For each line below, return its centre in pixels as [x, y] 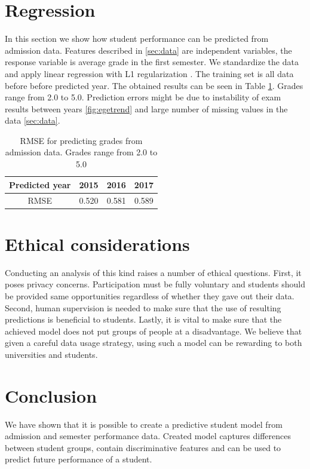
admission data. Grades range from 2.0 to [81, 152]
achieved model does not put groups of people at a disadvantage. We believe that [154, 331]
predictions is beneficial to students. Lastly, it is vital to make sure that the [143, 319]
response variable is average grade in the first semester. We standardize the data [152, 62]
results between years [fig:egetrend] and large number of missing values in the [146, 108]
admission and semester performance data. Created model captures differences [148, 436]
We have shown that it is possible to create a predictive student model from [144, 424]
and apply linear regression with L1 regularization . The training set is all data [149, 73]
